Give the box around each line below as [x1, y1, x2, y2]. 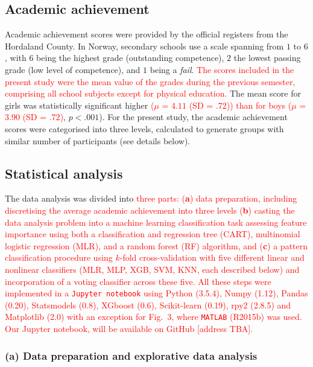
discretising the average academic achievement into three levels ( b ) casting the [5, 203, 295, 216]
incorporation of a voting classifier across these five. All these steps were [5, 275, 271, 287]
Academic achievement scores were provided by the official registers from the [5, 28, 288, 40]
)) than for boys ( [226, 98, 292, 111]
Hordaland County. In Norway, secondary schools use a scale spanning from [5, 39, 284, 52]
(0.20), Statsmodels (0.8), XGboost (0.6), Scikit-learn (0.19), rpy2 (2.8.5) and [5, 298, 291, 311]
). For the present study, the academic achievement [99, 110, 288, 123]
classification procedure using [5, 251, 113, 264]
